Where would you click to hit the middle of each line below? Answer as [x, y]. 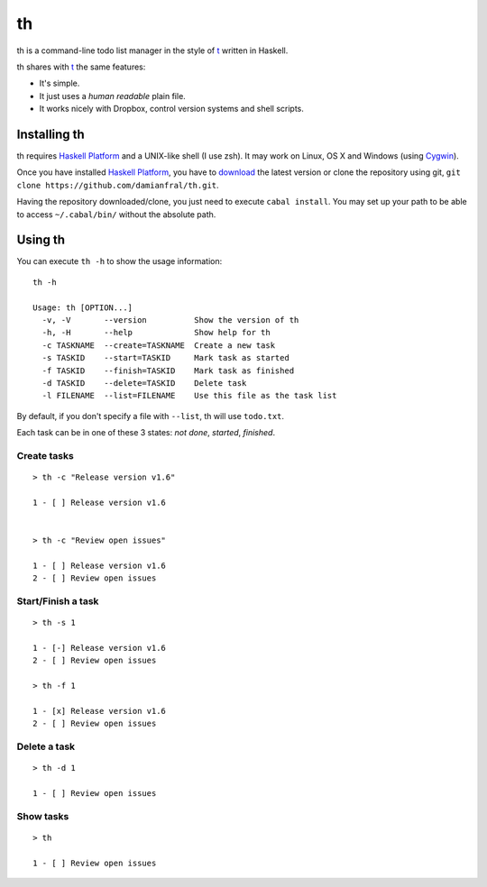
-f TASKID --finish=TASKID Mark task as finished [168, 370]
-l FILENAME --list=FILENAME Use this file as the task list [189, 396]
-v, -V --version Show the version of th [170, 320]
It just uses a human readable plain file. [113, 96]
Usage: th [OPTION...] [83, 307]
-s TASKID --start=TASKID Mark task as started [166, 358]
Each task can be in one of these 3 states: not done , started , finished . [146, 433]
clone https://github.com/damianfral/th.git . [118, 185]
